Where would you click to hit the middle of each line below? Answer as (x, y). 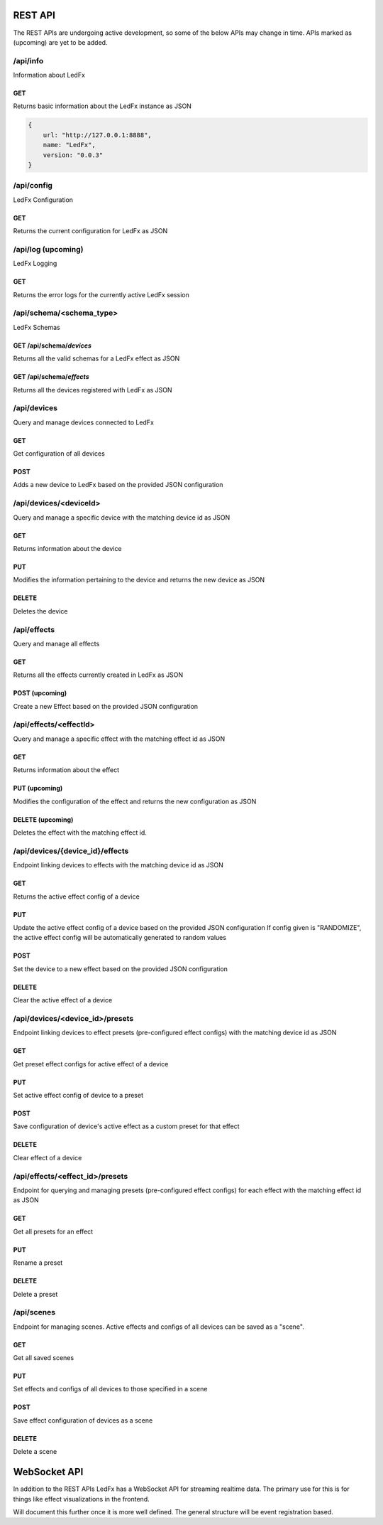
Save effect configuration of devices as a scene (83, 1420)
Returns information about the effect (66, 770)
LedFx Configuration (43, 200)
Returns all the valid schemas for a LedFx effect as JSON (96, 358)
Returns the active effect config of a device (76, 897)
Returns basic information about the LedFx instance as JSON (102, 106)
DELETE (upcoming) (43, 819)
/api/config (33, 186)
